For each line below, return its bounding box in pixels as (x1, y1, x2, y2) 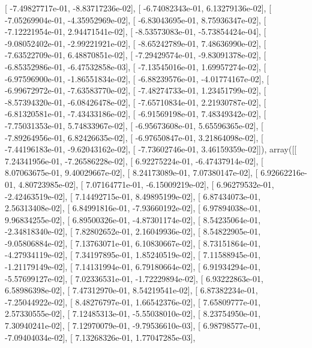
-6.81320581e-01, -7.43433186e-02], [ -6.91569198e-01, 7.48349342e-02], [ (5, 107, 266, 120)
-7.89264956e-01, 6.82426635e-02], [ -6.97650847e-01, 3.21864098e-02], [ (5, 131, 263, 143)
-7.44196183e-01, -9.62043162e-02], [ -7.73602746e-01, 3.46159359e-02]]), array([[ (5, 143, 297, 155)
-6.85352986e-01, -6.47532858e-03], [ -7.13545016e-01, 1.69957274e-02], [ (5, 60, 266, 73)
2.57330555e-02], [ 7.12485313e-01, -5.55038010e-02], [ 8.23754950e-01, (5, 307, 261, 320)
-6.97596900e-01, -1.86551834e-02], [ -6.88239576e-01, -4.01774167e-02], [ (5, 72, 269, 85)
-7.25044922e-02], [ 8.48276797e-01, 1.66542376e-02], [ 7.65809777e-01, (5, 295, 261, 308)
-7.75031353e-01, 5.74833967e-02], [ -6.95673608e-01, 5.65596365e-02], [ (5, 119, 263, 131)
